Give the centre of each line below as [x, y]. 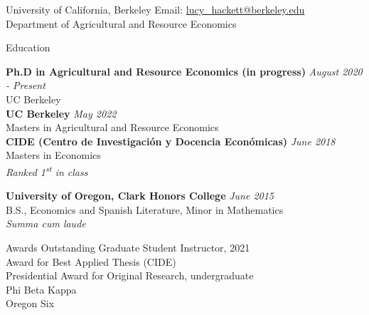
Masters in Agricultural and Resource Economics [112, 127]
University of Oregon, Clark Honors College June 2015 [140, 196]
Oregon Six [30, 303]
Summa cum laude [46, 223]
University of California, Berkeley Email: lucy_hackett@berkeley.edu [155, 9]
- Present [26, 85]
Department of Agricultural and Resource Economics [121, 23]
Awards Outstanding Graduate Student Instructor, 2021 [128, 247]
